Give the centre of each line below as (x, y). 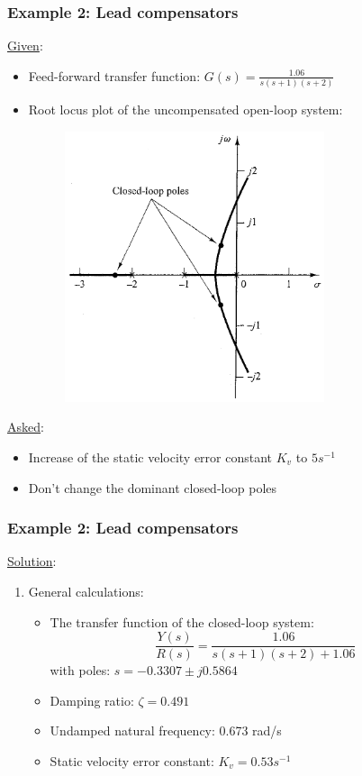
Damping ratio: (92, 700)
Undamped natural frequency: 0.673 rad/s (166, 730)
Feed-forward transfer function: (114, 75)
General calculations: (86, 591)
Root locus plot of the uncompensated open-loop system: (186, 110)
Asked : (26, 427)
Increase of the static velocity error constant (150, 456)
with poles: (80, 670)
